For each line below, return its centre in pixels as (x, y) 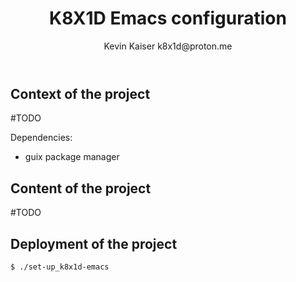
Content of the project (81, 188)
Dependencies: (41, 138)
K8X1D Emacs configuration (168, 18)
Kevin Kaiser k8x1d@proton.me (168, 46)
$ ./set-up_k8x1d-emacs (60, 267)
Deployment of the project (94, 243)
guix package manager (72, 157)
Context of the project (80, 93)
